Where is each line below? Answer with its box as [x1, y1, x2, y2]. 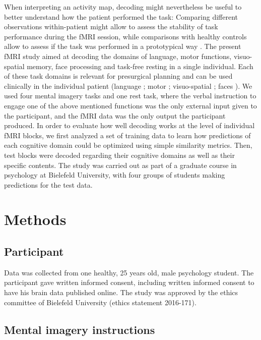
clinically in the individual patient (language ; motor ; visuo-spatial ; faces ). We [4, 80, 252, 91]
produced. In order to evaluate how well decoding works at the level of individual [4, 120, 255, 131]
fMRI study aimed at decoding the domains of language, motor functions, [4, 50, 232, 61]
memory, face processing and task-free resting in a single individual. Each [27, 61, 253, 71]
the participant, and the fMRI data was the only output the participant [4, 110, 226, 121]
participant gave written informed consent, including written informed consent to [4, 277, 254, 288]
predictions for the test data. [4, 179, 93, 190]
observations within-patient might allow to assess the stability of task [4, 21, 218, 32]
